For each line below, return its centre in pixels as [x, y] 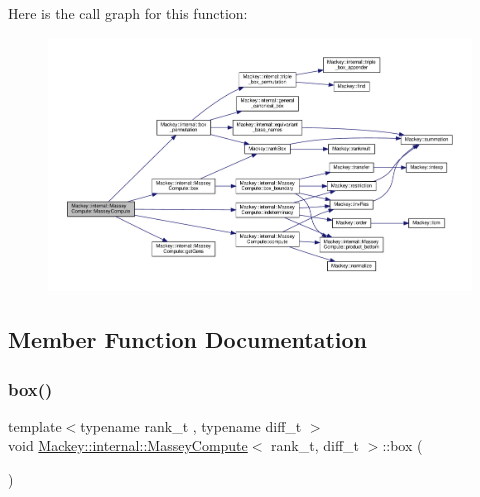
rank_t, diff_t [315, 445]
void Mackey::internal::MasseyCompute [128, 445]
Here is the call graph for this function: [128, 13]
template [35, 425]
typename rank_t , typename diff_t [191, 425]
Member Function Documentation [188, 339]
